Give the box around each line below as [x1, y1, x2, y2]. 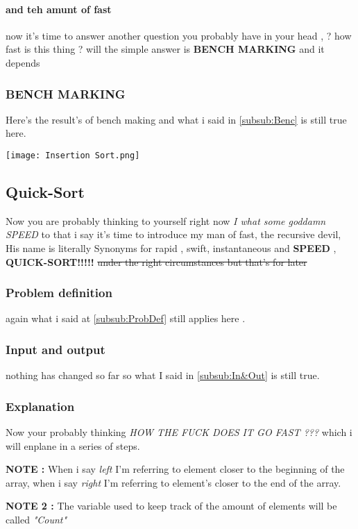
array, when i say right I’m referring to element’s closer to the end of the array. [6, 475, 341, 489]
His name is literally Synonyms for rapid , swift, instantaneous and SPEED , [6, 241, 336, 255]
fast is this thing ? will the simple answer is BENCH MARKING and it [6, 42, 325, 56]
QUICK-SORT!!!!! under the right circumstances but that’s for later [6, 254, 307, 269]
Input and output [6, 340, 105, 358]
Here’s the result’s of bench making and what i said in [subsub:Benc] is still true [6, 112, 347, 126]
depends [6, 55, 40, 69]
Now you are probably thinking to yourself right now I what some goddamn [6, 213, 326, 228]
